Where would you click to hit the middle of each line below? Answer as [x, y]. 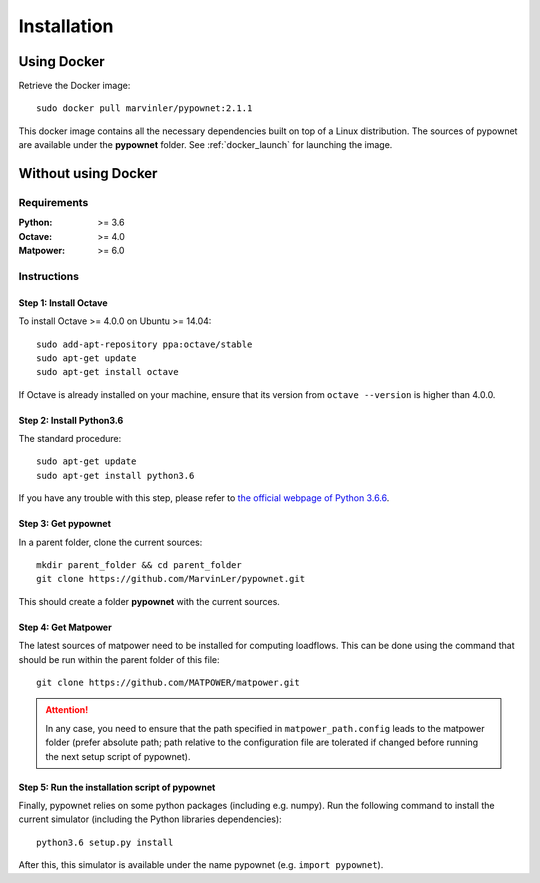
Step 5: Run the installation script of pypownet [117, 787]
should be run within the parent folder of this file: [119, 659]
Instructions [49, 276]
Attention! [67, 710]
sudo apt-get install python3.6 [115, 475]
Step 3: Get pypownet [65, 524]
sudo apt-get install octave [107, 372]
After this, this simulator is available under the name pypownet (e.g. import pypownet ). [201, 865]
